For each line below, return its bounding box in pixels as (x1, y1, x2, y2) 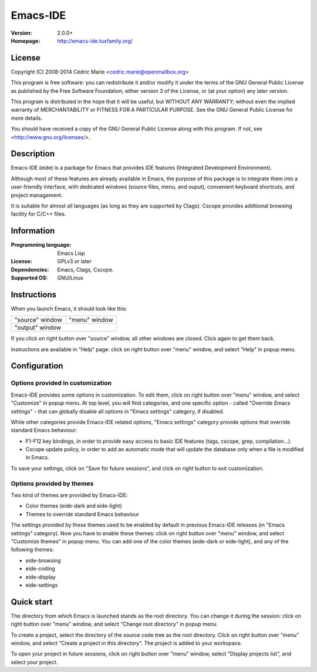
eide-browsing (25, 557, 61, 564)
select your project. (11, 658, 58, 666)
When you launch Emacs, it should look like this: (11, 305, 127, 312)
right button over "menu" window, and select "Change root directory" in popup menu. (11, 620, 218, 628)
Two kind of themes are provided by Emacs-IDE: (11, 492, 128, 499)
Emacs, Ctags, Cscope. (57, 266, 114, 273)
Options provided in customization (11, 379, 112, 387)
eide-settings (25, 582, 58, 589)
